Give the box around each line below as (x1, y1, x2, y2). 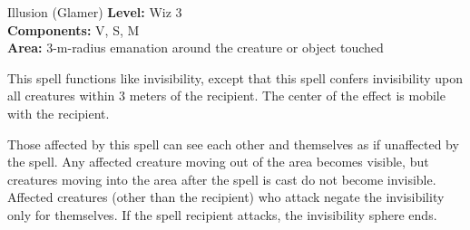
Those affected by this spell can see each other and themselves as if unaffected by (7, 134, 459, 153)
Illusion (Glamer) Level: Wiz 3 (7, 3, 182, 21)
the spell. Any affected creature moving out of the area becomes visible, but (7, 152, 429, 171)
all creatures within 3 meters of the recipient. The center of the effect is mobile (7, 86, 446, 105)
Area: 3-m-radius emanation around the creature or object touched (7, 38, 384, 57)
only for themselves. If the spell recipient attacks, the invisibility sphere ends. (7, 205, 437, 224)
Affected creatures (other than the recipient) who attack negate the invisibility (7, 187, 445, 206)
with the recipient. (7, 103, 110, 122)
